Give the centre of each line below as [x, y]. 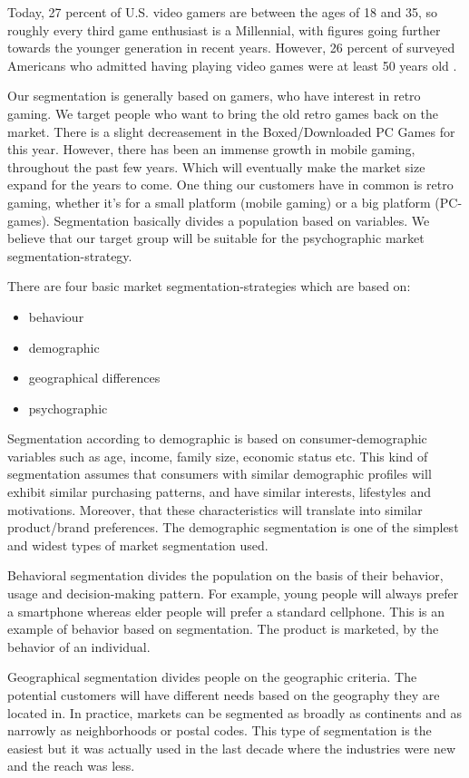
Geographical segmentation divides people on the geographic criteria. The [212, 677]
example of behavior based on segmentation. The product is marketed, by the [223, 629]
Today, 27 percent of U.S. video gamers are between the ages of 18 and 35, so [222, 12]
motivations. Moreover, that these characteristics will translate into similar [215, 509]
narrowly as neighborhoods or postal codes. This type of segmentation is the [220, 730]
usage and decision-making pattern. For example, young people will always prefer [233, 593]
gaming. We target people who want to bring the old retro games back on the [223, 113]
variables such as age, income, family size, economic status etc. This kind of [218, 456]
